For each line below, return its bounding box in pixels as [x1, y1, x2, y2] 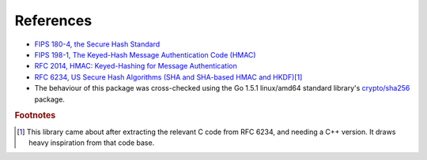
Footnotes [14, 110, 56, 121]
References [14, 12, 93, 29]
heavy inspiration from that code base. [28, 138, 155, 147]
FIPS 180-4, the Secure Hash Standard [34, 39, 161, 49]
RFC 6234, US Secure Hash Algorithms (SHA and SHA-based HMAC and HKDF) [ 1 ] [34, 72, 303, 82]
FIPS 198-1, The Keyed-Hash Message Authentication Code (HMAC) [34, 50, 256, 59]
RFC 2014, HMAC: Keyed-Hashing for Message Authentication [34, 61, 237, 71]
